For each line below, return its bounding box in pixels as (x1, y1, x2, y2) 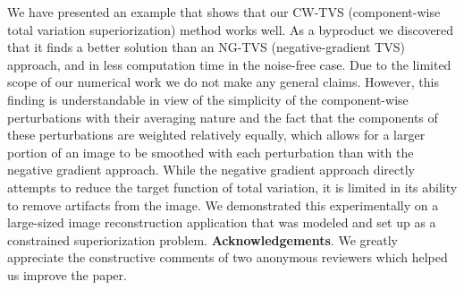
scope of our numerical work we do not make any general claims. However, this (7, 72, 439, 91)
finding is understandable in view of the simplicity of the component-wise (7, 90, 409, 108)
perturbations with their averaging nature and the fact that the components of (7, 107, 438, 126)
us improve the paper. (7, 265, 127, 284)
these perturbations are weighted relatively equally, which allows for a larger (7, 125, 426, 144)
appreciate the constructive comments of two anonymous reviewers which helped (7, 248, 448, 267)
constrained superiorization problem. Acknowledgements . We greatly (7, 230, 398, 249)
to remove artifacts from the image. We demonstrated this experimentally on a (7, 195, 439, 214)
